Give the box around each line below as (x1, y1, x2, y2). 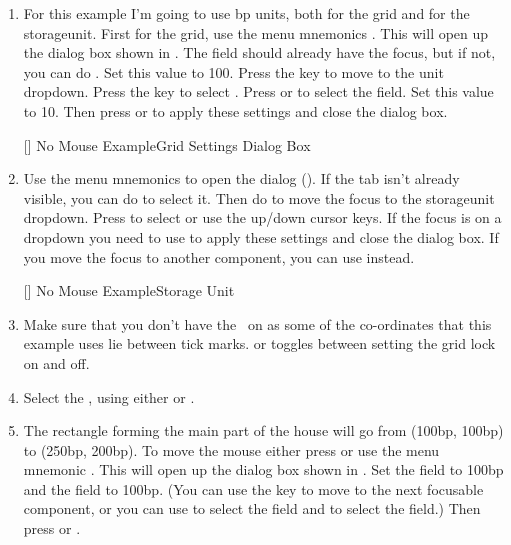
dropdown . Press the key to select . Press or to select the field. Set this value (23, 81, 494, 102)
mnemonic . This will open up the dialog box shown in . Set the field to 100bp (23, 459, 504, 480)
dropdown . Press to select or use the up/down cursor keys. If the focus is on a (23, 207, 502, 228)
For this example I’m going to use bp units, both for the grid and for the (23, 3, 470, 23)
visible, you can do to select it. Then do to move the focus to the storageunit (23, 187, 495, 208)
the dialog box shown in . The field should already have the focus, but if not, (23, 42, 496, 63)
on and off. (23, 352, 90, 373)
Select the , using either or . (23, 386, 195, 407)
